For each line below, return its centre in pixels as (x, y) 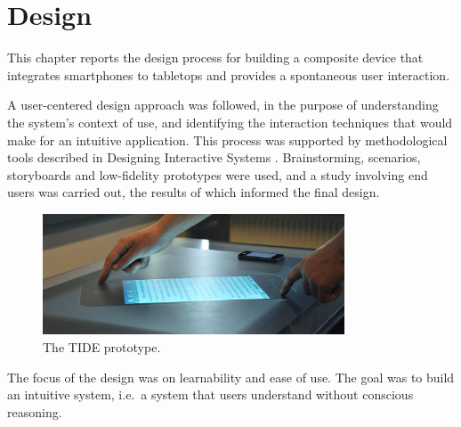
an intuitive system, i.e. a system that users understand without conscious (210, 394)
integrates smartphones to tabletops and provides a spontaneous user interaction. (229, 74)
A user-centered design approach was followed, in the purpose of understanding (223, 105)
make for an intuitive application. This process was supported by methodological (227, 140)
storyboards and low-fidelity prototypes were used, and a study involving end (218, 174)
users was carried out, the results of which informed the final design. (194, 192)
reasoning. (35, 411)
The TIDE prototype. (102, 346)
